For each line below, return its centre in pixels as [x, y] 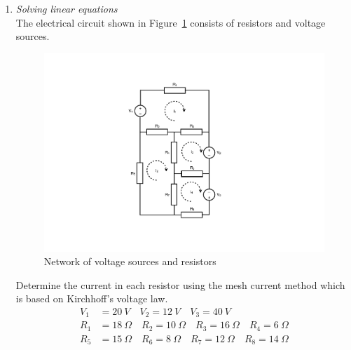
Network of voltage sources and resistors [130, 261]
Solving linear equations [67, 8]
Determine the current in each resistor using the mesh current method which [180, 284]
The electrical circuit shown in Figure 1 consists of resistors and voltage [171, 22]
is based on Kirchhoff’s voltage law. [92, 298]
